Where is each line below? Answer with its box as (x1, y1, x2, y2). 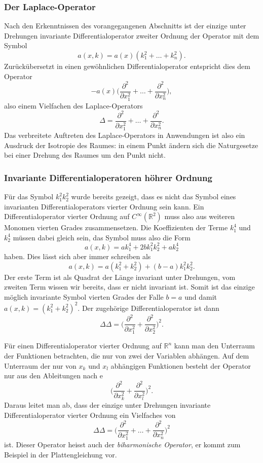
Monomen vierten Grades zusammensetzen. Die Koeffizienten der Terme (4, 222, 228, 233)
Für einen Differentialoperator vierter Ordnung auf (4, 340, 162, 351)
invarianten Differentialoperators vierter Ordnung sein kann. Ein (4, 201, 204, 211)
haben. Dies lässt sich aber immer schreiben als (4, 251, 151, 261)
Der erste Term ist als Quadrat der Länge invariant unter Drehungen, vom (4, 271, 236, 282)
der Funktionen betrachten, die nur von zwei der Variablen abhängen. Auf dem (4, 350, 249, 361)
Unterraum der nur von (4, 360, 77, 371)
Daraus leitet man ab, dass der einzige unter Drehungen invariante (4, 400, 211, 410)
